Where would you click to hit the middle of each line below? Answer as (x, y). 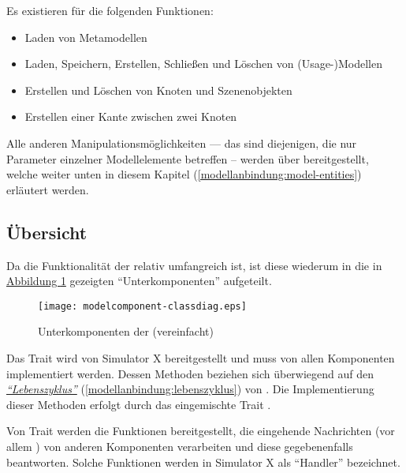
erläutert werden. (48, 189)
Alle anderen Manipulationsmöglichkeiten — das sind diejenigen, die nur (182, 143)
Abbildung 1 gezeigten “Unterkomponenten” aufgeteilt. (139, 281)
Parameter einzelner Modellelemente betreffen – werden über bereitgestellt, (188, 158)
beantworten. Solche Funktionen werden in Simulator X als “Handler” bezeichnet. (203, 462)
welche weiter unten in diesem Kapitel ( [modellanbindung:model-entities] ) (184, 174)
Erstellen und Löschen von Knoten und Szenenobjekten (158, 90)
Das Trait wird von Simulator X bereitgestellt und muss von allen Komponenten (201, 357)
